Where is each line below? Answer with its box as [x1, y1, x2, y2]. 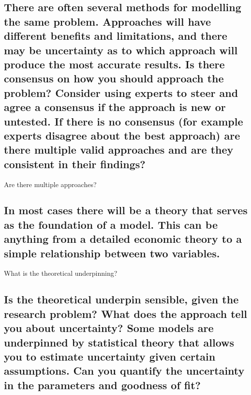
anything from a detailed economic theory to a [4, 231, 242, 246]
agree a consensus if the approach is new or [4, 99, 226, 114]
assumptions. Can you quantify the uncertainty [4, 363, 245, 378]
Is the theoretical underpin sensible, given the [4, 292, 239, 307]
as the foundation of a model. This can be [4, 217, 218, 232]
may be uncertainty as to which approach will [4, 42, 238, 57]
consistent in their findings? [4, 156, 146, 171]
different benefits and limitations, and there [4, 28, 227, 43]
